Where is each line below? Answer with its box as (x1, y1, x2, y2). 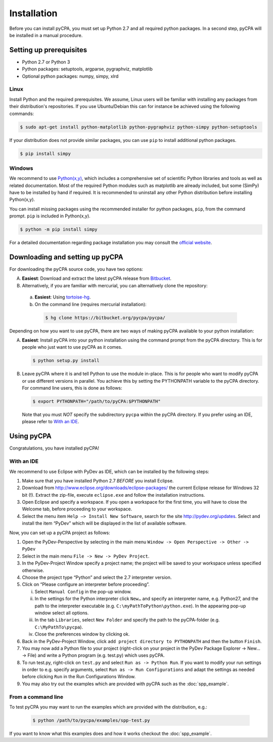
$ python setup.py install (32, 358, 100, 363)
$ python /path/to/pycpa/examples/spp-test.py (32, 717, 150, 723)
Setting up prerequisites (9, 46, 87, 54)
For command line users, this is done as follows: (22, 385, 122, 391)
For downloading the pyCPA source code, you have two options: (9, 266, 144, 272)
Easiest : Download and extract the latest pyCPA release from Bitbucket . (22, 275, 172, 281)
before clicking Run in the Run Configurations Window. (22, 674, 136, 680)
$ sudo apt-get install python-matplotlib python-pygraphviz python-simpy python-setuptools (20, 124, 257, 130)
